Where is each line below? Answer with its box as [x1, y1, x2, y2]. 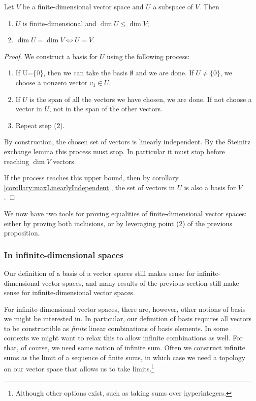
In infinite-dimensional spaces [4, 248, 124, 261]
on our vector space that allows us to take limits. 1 [4, 362, 155, 373]
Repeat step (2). [15, 120, 65, 130]
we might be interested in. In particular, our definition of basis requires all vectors [4, 313, 252, 324]
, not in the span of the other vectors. [49, 103, 162, 114]
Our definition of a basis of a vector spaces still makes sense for [4, 267, 195, 278]
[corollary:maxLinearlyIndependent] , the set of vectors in [4, 182, 175, 192]
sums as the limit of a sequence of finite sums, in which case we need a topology [4, 352, 246, 362]
